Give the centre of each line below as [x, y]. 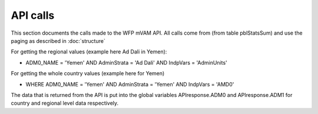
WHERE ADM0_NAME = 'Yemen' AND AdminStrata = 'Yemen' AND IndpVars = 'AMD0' [130, 84]
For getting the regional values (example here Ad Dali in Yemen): [89, 52]
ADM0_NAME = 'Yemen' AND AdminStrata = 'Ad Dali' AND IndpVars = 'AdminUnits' [127, 62]
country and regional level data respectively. [65, 103]
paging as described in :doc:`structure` [58, 41]
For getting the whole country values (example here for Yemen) [88, 73]
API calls [33, 15]
